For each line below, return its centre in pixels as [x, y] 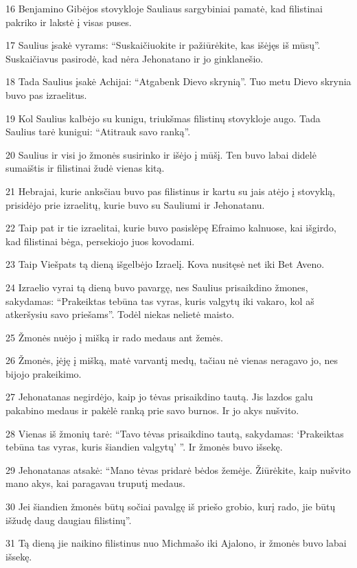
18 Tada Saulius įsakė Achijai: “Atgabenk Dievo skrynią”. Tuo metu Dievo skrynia [178, 81]
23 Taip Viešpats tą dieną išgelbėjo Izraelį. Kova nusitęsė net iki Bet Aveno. [165, 264]
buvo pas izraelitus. [46, 94]
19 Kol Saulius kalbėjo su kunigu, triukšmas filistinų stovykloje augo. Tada [163, 118]
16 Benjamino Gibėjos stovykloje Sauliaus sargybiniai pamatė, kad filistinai [164, 8]
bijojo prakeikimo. [44, 373]
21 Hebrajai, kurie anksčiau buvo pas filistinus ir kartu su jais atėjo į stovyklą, [171, 191]
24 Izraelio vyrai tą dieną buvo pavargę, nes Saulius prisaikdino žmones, [157, 287]
